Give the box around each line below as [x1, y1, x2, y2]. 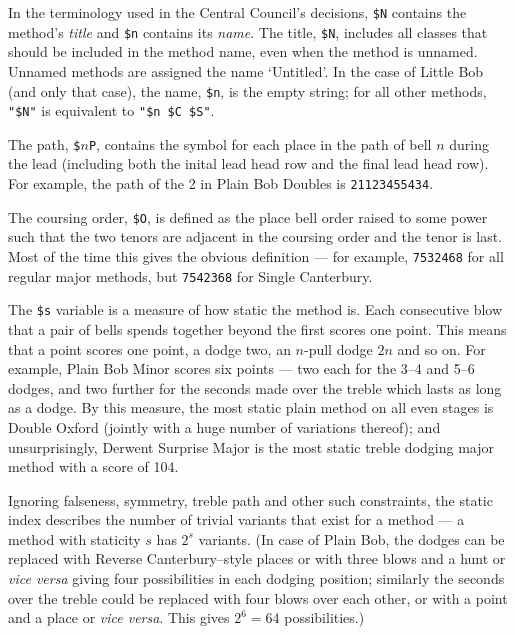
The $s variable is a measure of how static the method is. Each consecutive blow [8, 299, 503, 320]
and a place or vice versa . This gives [8, 607, 230, 628]
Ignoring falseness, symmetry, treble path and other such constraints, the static [8, 489, 493, 510]
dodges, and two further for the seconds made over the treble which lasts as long [8, 377, 502, 398]
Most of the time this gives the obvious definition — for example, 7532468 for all [8, 245, 504, 266]
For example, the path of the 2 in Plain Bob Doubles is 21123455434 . [8, 173, 434, 194]
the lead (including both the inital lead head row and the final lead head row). [8, 153, 489, 174]
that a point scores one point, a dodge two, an [8, 338, 291, 359]
